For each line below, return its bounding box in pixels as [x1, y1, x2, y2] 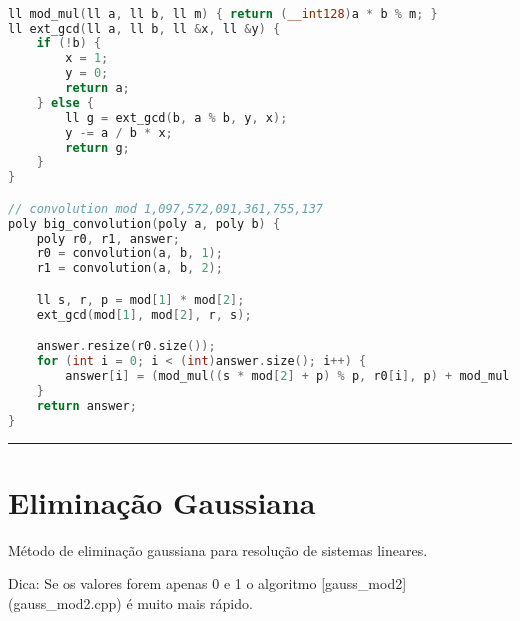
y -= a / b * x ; [65, 125, 173, 140]
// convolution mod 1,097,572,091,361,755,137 [8, 201, 323, 216]
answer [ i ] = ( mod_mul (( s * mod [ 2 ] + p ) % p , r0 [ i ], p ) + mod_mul [65, 369, 510, 383]
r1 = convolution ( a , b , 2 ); [36, 261, 223, 276]
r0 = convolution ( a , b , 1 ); [36, 246, 223, 261]
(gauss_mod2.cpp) [8, 592, 122, 613]
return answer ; [36, 398, 137, 413]
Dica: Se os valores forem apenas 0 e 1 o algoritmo [8, 573, 317, 594]
